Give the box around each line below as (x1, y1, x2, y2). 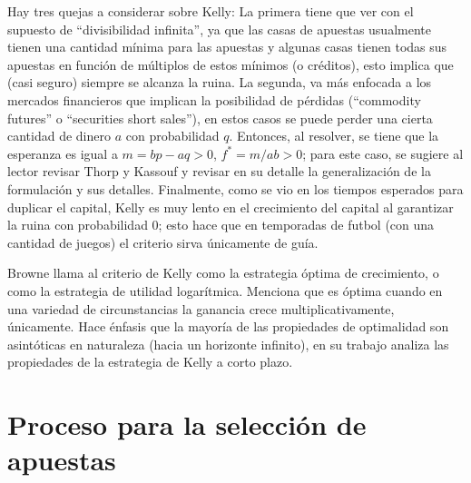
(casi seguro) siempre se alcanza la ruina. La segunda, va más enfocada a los (7, 73, 432, 92)
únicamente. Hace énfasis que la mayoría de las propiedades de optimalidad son (7, 317, 449, 336)
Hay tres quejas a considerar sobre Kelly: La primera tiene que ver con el (7, 2, 414, 20)
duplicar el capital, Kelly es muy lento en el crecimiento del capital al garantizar (7, 197, 454, 216)
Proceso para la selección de (7, 406, 367, 443)
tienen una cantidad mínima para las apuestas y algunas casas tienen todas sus (7, 37, 447, 56)
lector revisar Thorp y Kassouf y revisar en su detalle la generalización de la (7, 162, 431, 181)
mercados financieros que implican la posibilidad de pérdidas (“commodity (7, 90, 421, 109)
